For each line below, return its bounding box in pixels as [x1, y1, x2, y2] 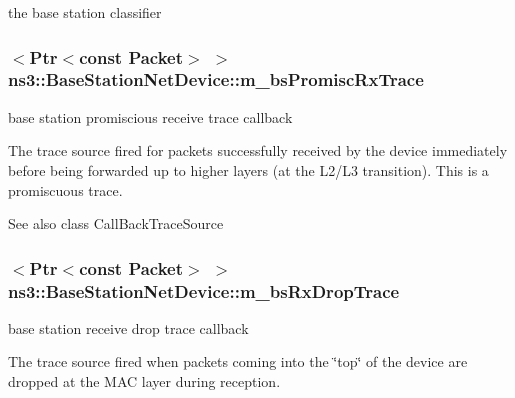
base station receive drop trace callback [8, 317, 249, 338]
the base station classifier [8, 2, 162, 22]
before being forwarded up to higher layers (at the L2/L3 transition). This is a [8, 159, 489, 180]
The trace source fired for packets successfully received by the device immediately [8, 140, 508, 161]
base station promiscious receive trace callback [8, 106, 293, 127]
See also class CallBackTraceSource [8, 213, 224, 234]
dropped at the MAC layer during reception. [8, 371, 281, 392]
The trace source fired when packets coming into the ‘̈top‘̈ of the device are [8, 351, 468, 372]
